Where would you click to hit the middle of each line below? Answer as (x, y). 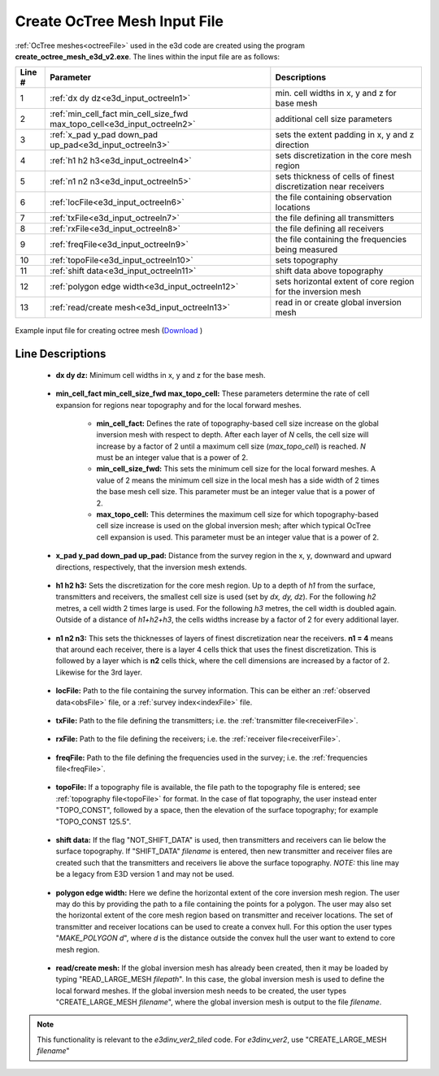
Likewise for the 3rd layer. (99, 672)
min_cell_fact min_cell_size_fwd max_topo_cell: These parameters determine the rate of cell (213, 393)
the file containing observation (333, 197)
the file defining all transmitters (335, 218)
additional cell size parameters (334, 119)
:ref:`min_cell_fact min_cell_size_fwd (119, 114)
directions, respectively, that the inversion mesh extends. (151, 567)
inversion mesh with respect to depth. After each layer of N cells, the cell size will (233, 435)
